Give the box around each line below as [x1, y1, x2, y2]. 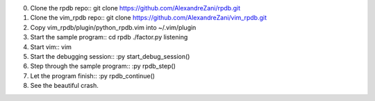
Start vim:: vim [30, 42, 72, 51]
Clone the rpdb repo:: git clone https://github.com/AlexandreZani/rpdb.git [30, 4, 241, 12]
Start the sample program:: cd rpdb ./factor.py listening [30, 33, 188, 42]
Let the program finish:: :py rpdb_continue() [30, 71, 156, 80]
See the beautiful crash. [30, 82, 99, 90]
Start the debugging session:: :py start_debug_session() [30, 52, 190, 60]
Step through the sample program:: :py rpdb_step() [30, 62, 176, 71]
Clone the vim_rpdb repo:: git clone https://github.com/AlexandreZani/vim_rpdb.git [30, 14, 267, 22]
